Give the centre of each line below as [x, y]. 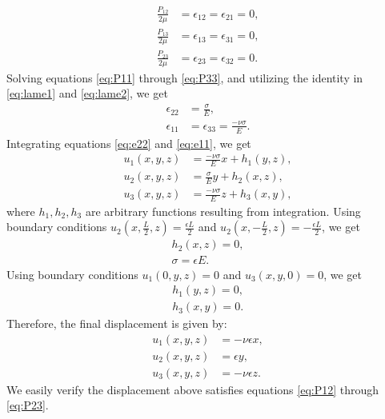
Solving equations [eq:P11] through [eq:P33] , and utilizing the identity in [185, 77]
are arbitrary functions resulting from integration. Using [223, 211]
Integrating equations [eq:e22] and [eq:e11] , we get [129, 143]
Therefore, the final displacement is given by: [117, 323]
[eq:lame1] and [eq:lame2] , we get [87, 93]
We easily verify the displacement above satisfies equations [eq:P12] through [193, 389]
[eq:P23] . [28, 405]
